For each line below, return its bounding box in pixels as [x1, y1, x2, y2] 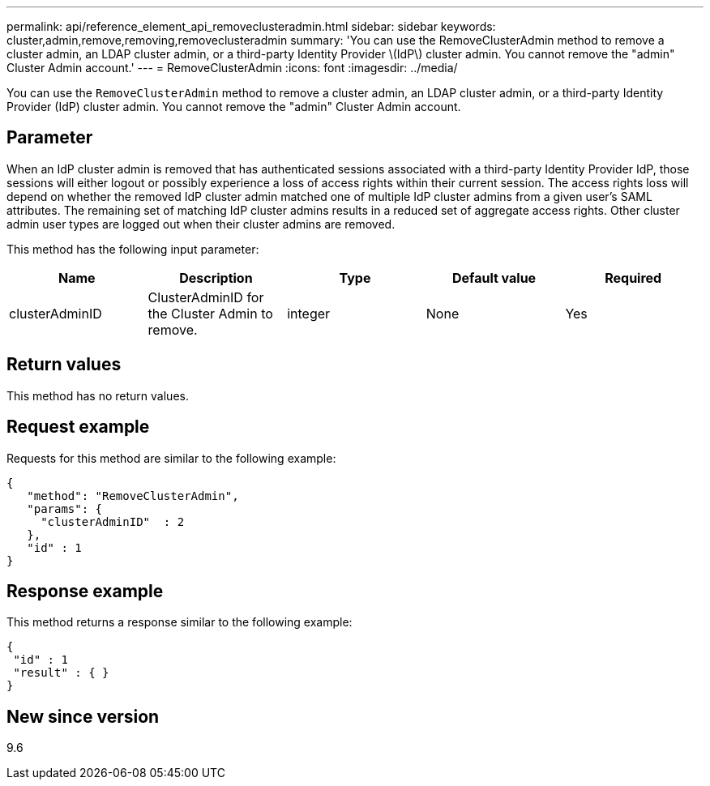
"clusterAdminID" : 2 [41, 515, 185, 528]
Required [605, 269, 662, 286]
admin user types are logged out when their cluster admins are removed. [6, 216, 396, 231]
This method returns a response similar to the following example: [6, 615, 353, 630]
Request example [6, 416, 150, 438]
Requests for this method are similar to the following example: [6, 451, 336, 465]
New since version [6, 706, 160, 727]
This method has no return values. [6, 388, 189, 403]
